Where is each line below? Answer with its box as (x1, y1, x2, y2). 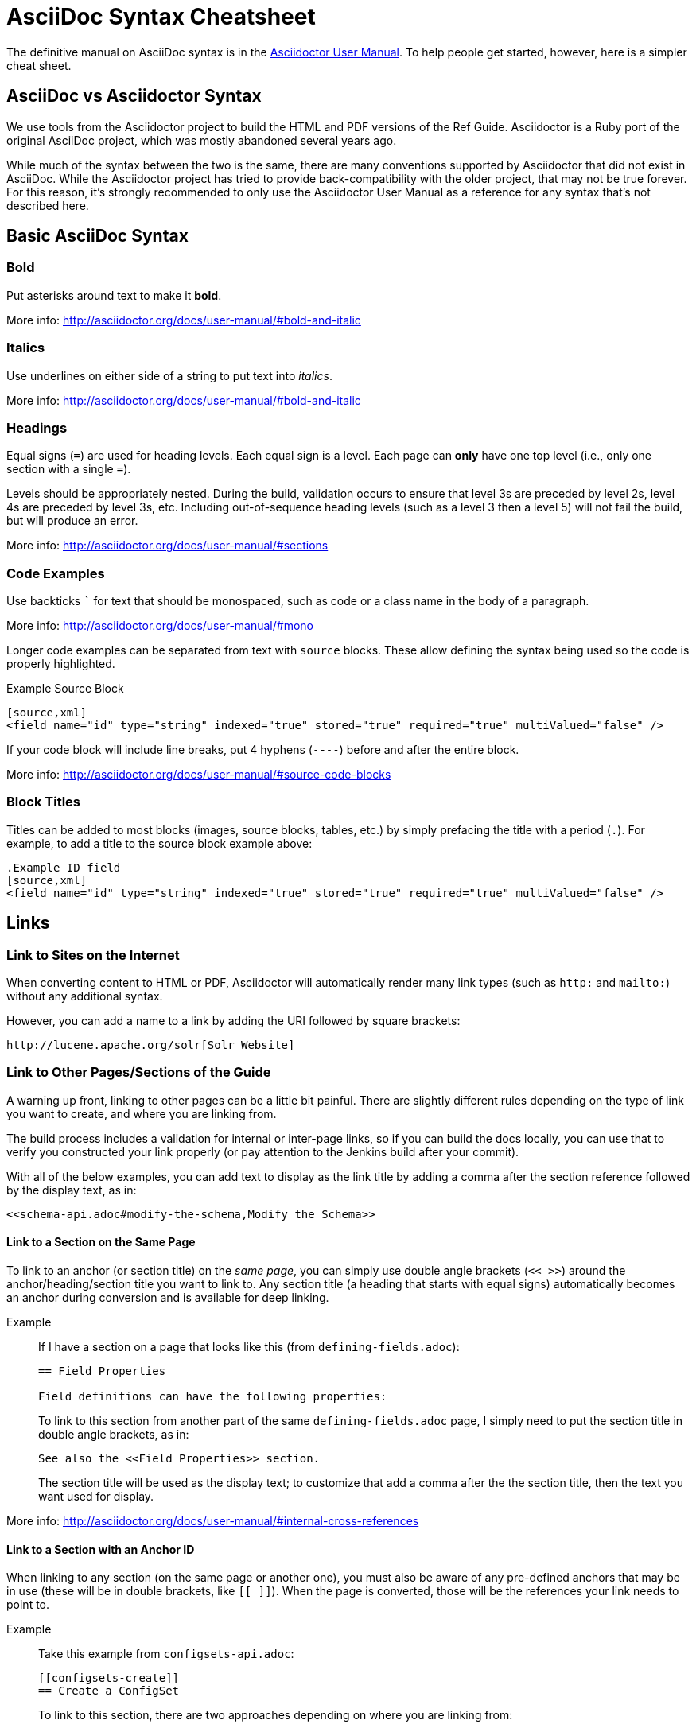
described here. (6, 198, 89, 212)
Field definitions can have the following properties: (38, 1390, 387, 1403)
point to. (6, 1598, 50, 1612)
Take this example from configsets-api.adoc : (38, 1647, 294, 1661)
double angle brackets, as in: (38, 1427, 189, 1441)
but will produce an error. (6, 514, 138, 528)
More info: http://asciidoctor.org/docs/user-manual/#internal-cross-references (6, 1514, 419, 1528)
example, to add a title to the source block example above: (6, 836, 313, 850)
